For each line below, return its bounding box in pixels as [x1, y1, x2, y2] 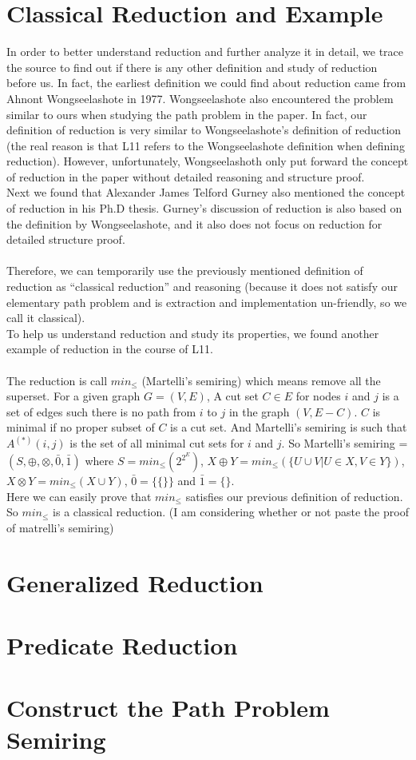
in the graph [228, 403, 290, 420]
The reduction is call [6, 372, 108, 388]
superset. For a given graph [6, 388, 141, 404]
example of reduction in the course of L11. [6, 340, 213, 357]
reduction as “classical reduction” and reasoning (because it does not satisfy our [6, 278, 398, 295]
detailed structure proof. [6, 231, 125, 248]
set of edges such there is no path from [6, 403, 196, 420]
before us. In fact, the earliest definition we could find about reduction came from [6, 74, 406, 91]
